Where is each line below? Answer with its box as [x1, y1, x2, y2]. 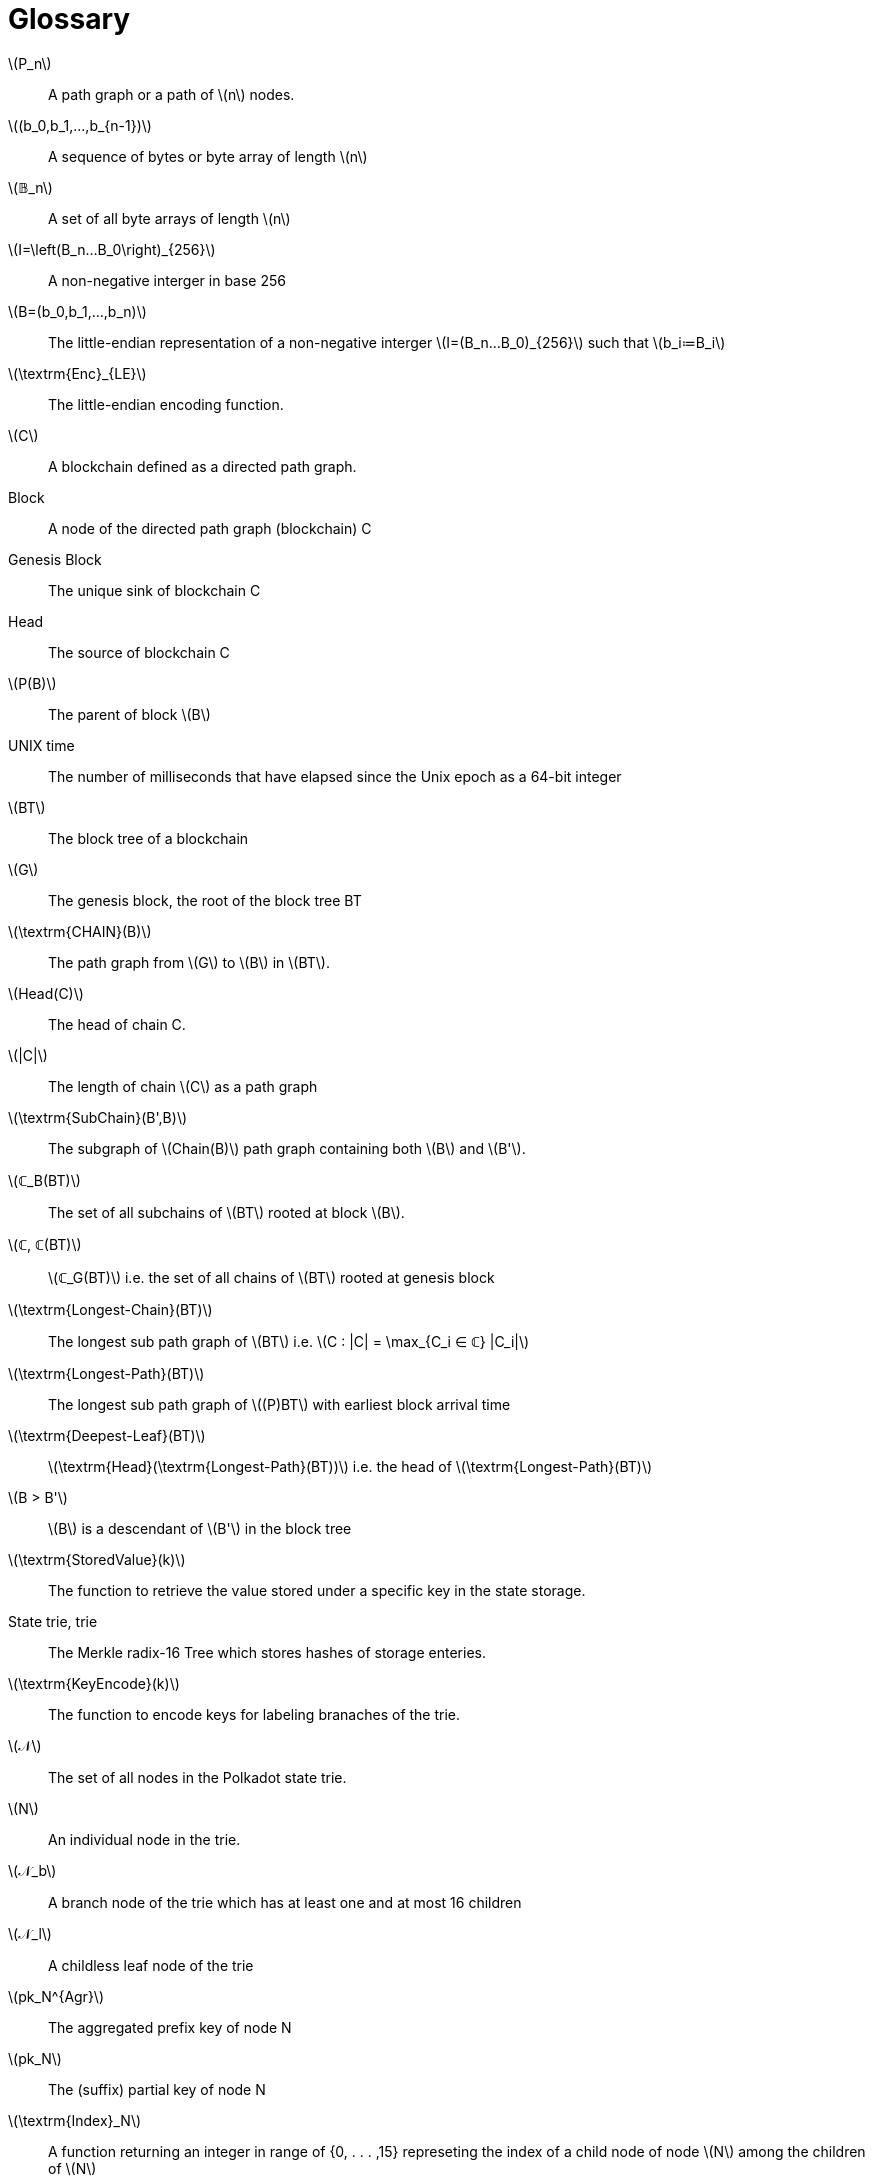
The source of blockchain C [48, 643, 230, 661]
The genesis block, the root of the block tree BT [48, 891, 362, 909]
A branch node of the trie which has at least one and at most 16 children [48, 1893, 522, 1911]
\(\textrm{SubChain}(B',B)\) [8, 1108, 188, 1126]
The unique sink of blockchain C [48, 581, 261, 599]
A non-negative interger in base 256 [48, 271, 286, 289]
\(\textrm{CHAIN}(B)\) [8, 922, 152, 940]
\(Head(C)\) [8, 984, 84, 1002]
